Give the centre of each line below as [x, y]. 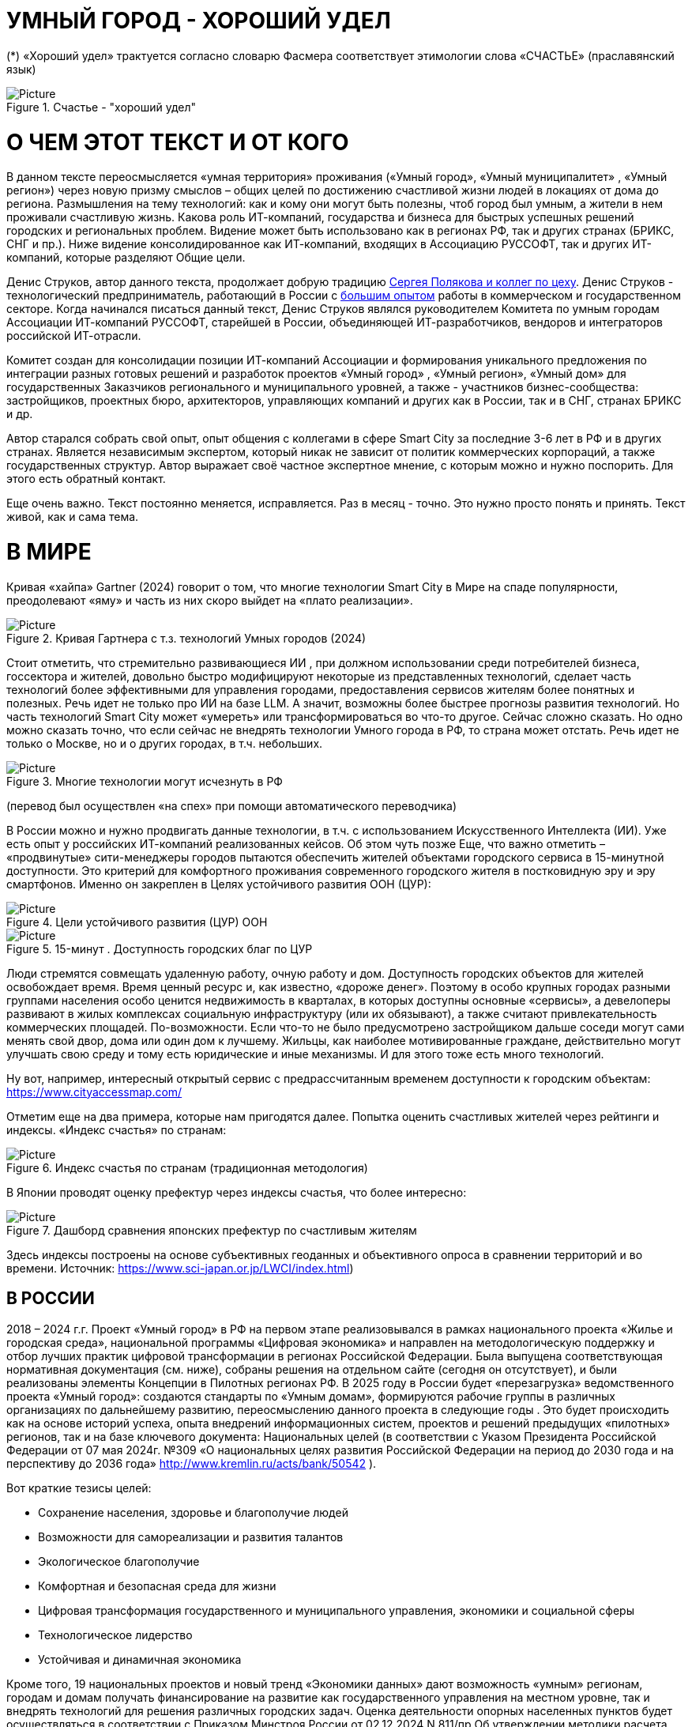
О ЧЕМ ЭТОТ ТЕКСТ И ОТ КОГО [178, 142]
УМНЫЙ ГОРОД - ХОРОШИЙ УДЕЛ [199, 21]
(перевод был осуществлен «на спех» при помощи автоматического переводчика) [232, 805]
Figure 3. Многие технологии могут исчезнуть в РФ [145, 781]
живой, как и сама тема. [73, 517]
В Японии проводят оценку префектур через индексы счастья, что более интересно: [237, 1192]
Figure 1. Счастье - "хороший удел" [102, 107]
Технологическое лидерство [115, 1635]
